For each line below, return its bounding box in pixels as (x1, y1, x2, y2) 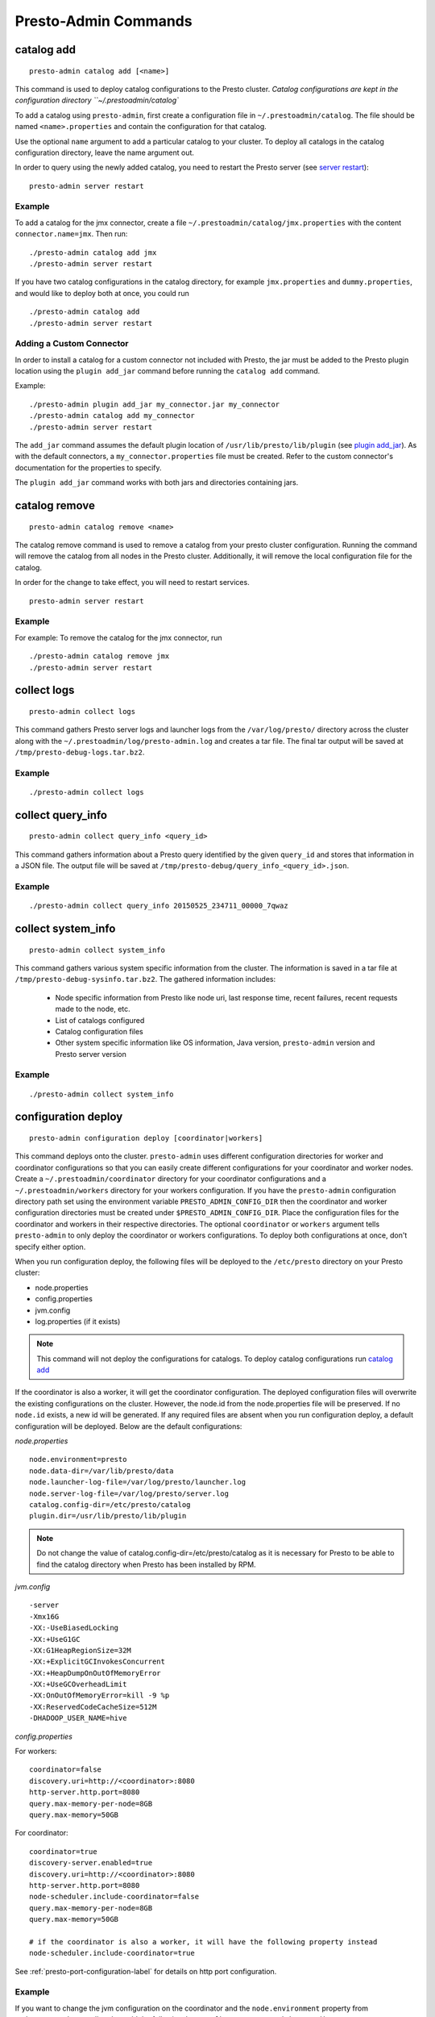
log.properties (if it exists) (35, 1316, 121, 1326)
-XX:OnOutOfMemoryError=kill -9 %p (29, 1691, 170, 1700)
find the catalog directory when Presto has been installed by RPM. (36, 1560, 257, 1569)
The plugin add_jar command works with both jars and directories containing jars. (14, 478, 299, 487)
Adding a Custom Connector (14, 338, 129, 349)
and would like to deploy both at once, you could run (14, 288, 189, 298)
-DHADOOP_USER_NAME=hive (29, 1714, 127, 1723)
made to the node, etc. (55, 1004, 130, 1014)
